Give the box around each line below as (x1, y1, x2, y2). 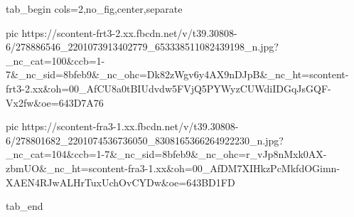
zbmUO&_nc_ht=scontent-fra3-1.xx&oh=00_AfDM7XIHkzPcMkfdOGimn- (6, 160, 340, 175)
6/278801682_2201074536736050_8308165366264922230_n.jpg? (6, 132, 284, 147)
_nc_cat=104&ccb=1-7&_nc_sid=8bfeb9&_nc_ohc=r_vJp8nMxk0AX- (6, 147, 327, 162)
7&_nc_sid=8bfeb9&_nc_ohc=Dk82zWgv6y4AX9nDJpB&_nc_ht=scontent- (6, 67, 349, 82)
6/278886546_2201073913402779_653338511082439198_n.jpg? (6, 39, 279, 54)
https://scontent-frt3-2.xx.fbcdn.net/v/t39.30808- (21, 25, 237, 40)
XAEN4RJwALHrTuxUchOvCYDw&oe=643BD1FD (6, 174, 235, 189)
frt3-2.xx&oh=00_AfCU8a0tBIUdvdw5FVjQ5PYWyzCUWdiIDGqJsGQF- (6, 80, 331, 95)
